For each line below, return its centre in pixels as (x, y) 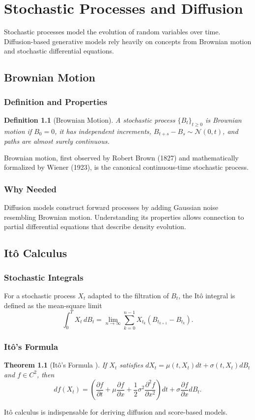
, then (45, 374)
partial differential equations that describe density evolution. (95, 226)
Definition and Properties (56, 101)
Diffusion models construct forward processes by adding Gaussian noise (111, 207)
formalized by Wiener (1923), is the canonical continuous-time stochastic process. (126, 167)
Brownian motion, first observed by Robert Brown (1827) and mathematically (121, 157)
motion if (18, 131)
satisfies (131, 365)
